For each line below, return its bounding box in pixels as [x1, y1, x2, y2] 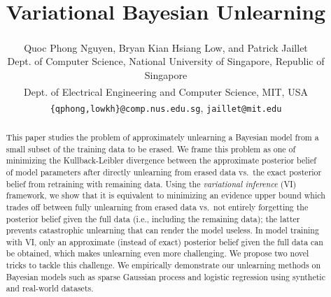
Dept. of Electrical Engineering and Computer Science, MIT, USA [24, 84, 308, 99]
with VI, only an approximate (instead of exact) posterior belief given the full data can [6, 236, 323, 247]
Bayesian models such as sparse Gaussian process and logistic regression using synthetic [6, 270, 325, 282]
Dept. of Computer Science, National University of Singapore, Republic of [7, 54, 325, 68]
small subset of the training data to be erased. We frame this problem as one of [6, 143, 296, 154]
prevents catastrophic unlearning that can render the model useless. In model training [6, 224, 319, 236]
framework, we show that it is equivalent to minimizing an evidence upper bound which [6, 189, 325, 201]
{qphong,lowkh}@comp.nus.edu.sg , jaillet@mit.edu [50, 100, 282, 115]
